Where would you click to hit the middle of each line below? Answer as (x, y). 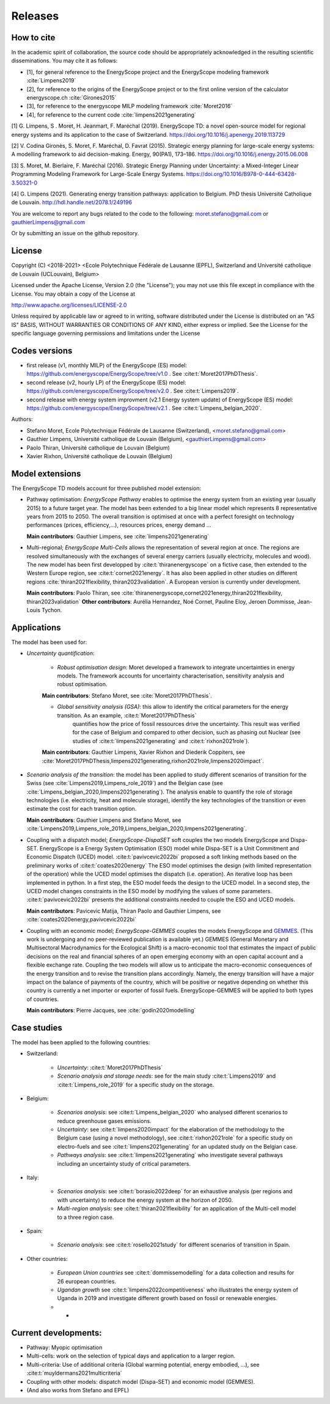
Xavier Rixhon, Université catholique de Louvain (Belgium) (100, 456)
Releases (35, 16)
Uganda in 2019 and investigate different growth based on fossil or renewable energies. (167, 1298)
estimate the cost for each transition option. (82, 809)
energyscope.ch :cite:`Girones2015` (71, 98)
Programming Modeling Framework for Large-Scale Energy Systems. (98, 174)
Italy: (33, 1178)
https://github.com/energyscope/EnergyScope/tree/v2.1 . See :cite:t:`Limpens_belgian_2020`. (144, 408)
